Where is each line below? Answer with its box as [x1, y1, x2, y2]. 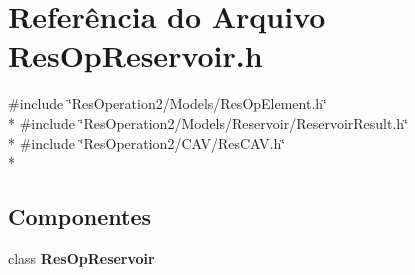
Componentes [8, 201, 152, 232]
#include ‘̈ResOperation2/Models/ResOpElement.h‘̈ [8, 93, 327, 114]
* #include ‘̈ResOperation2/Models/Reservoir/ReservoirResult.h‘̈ [8, 112, 408, 133]
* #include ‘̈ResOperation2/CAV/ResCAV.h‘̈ [8, 132, 286, 153]
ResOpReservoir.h [8, 35, 263, 76]
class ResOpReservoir [8, 247, 155, 268]
